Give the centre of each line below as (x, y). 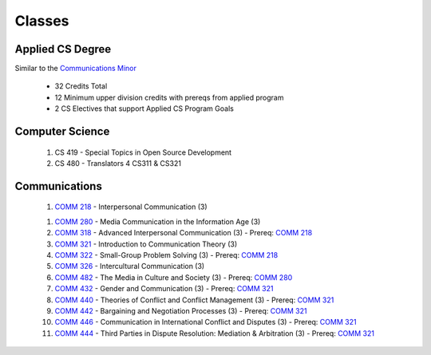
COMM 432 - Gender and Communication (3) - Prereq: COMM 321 (164, 289)
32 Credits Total (81, 86)
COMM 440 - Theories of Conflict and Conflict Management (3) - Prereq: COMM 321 (194, 300)
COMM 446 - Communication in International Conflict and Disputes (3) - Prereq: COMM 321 (206, 322)
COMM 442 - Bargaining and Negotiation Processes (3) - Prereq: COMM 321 (181, 310)
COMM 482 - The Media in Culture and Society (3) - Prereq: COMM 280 (174, 277)
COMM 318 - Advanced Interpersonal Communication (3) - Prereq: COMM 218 (184, 233)
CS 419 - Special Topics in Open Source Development (143, 152)
